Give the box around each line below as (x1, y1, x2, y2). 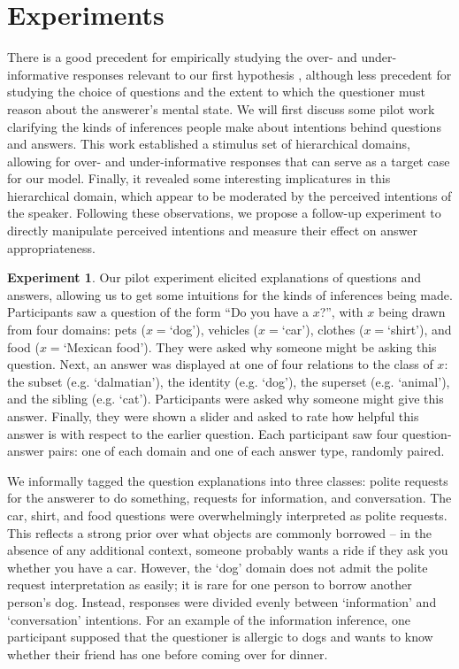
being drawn (378, 303, 446, 321)
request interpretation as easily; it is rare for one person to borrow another (7, 575, 412, 594)
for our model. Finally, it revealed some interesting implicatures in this (7, 169, 391, 188)
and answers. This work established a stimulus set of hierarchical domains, (7, 135, 410, 153)
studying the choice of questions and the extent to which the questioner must (7, 82, 425, 101)
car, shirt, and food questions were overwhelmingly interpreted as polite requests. (7, 505, 448, 524)
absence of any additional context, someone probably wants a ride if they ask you (7, 541, 448, 559)
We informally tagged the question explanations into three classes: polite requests (7, 471, 448, 489)
